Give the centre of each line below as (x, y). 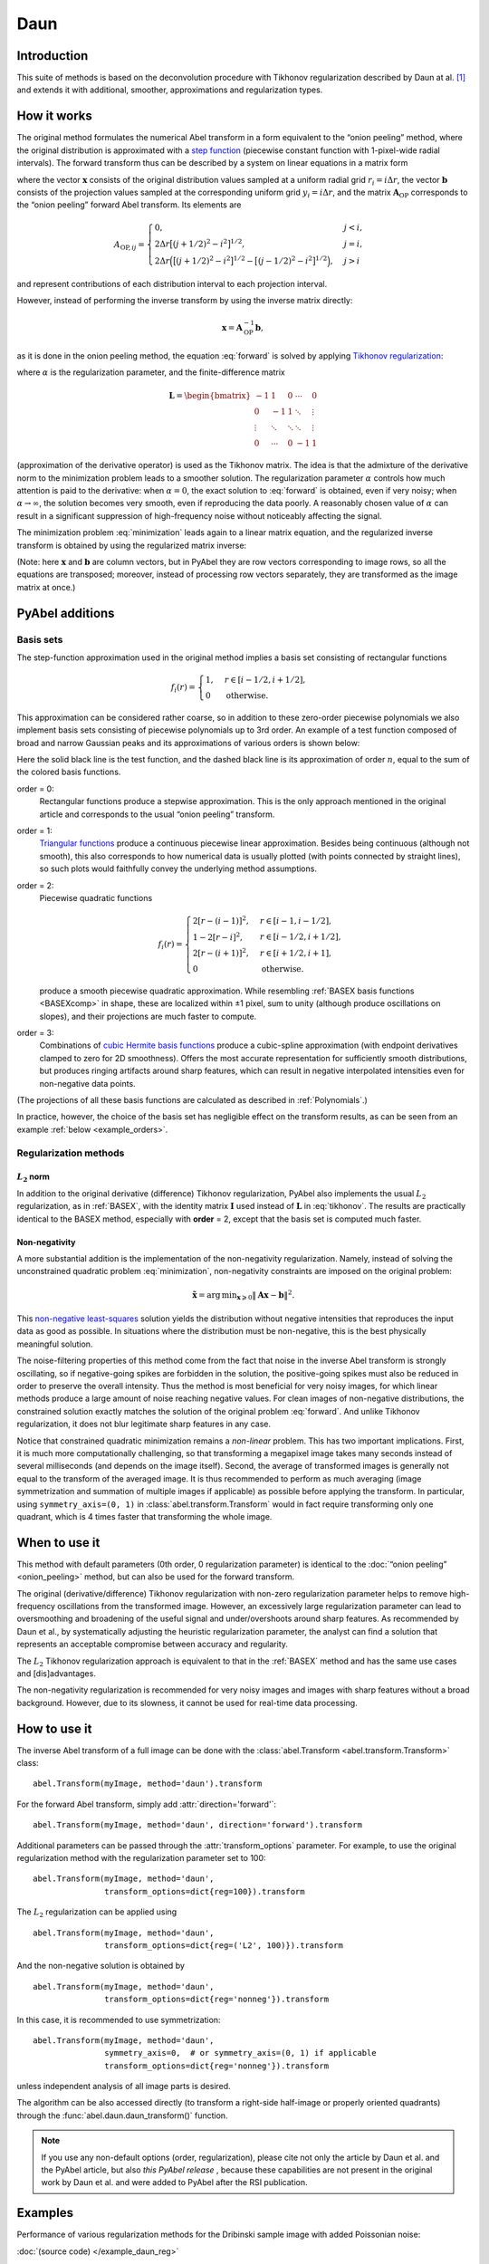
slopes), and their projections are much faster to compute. (148, 1016)
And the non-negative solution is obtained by (101, 1966)
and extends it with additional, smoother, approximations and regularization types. (170, 90)
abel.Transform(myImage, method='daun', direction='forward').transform (197, 1825)
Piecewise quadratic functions (96, 897)
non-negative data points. (87, 1083)
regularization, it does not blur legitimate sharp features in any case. (144, 1424)
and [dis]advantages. (57, 1673)
